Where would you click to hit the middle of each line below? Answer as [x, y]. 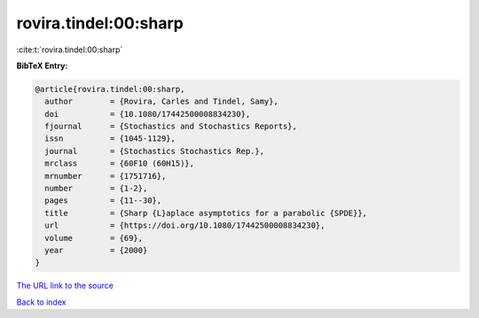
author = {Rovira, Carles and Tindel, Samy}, [161, 101]
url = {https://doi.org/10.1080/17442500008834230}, [185, 225]
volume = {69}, [94, 238]
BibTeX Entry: [42, 66]
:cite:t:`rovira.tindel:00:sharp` [70, 50]
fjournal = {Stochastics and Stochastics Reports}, [171, 127]
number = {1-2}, [96, 189]
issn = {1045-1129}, [110, 139]
